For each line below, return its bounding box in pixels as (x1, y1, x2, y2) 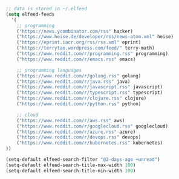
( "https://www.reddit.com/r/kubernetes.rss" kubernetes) (16, 140, 163, 146)
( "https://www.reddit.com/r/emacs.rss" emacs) (16, 56, 136, 62)
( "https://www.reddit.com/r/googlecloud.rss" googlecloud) (16, 123, 169, 129)
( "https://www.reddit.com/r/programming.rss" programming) (16, 51, 169, 57)
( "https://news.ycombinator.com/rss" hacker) (16, 28, 134, 34)
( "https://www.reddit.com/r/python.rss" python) (16, 101, 142, 107)
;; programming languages (16, 67, 82, 73)
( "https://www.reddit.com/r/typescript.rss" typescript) (16, 89, 163, 96)
